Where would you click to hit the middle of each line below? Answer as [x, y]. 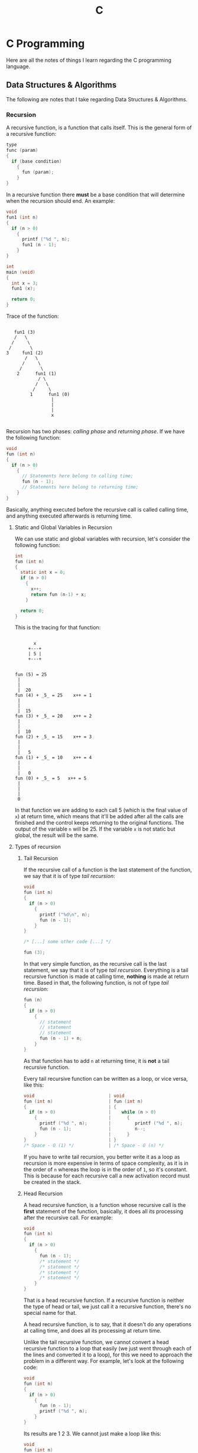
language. [18, 66]
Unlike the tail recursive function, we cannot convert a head [96, 1342]
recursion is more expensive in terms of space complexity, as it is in [106, 1163]
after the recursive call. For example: [68, 1217]
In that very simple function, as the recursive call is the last [95, 964]
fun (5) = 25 [31, 675]
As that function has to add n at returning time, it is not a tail [96, 1061]
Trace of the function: [33, 316]
